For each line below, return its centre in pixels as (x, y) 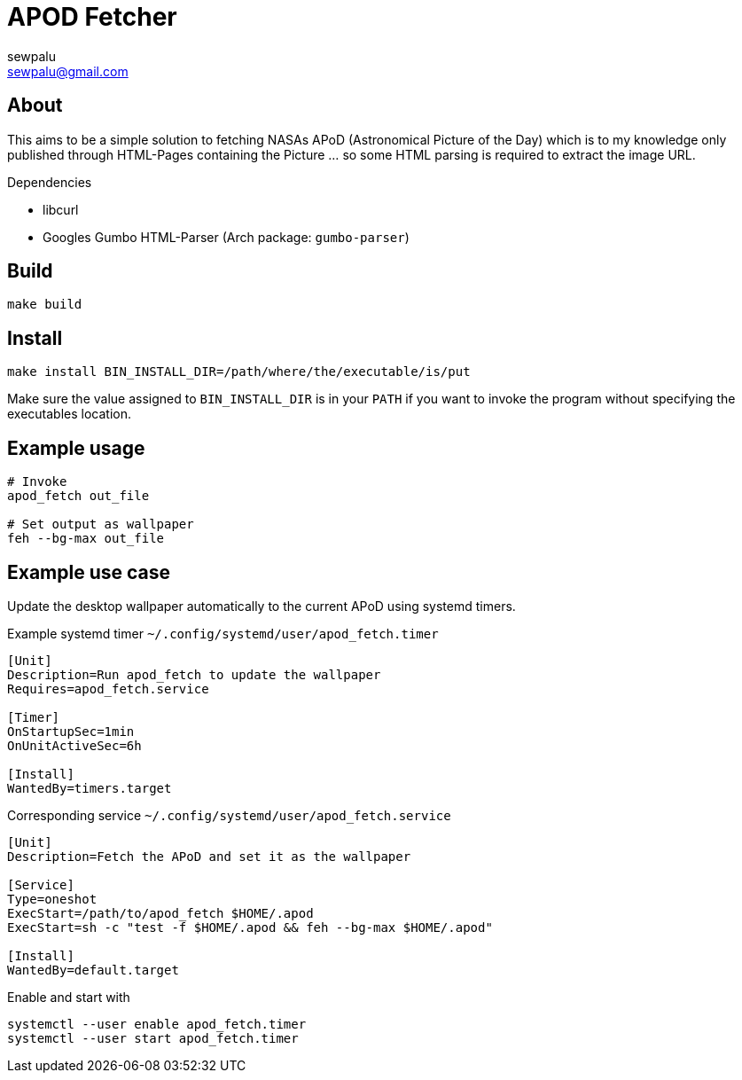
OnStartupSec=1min (71, 731)
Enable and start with (69, 997)
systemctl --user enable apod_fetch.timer (157, 1024)
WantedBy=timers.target (90, 788)
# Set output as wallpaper (101, 524)
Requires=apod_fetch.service (108, 689)
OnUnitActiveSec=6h (74, 745)
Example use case (89, 572)
